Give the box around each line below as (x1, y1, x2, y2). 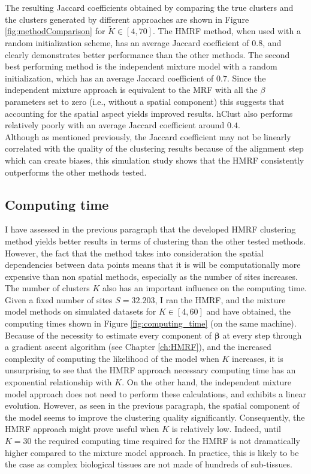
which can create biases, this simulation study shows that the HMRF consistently (5, 153, 304, 166)
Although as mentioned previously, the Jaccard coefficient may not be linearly (5, 130, 291, 143)
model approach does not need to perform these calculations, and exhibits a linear (5, 387, 306, 400)
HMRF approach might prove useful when (5, 422, 159, 435)
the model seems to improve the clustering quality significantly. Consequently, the (5, 410, 305, 423)
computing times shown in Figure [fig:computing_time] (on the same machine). (5, 317, 297, 330)
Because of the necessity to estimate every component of (5, 328, 212, 341)
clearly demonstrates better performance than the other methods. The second (5, 48, 290, 61)
